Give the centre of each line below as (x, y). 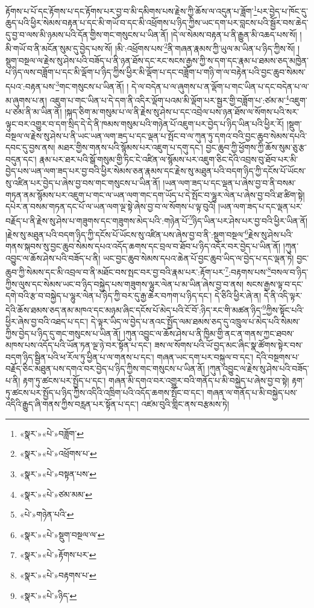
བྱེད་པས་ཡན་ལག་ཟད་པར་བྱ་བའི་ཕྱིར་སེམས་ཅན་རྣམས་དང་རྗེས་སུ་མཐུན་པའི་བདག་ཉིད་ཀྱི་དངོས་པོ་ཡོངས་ (156, 171)
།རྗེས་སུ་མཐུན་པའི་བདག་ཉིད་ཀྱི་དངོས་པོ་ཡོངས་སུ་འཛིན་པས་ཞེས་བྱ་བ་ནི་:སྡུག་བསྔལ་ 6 (127, 233)
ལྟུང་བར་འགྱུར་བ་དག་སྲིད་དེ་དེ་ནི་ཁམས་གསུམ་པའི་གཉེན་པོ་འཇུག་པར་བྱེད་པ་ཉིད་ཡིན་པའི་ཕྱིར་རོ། (145, 123)
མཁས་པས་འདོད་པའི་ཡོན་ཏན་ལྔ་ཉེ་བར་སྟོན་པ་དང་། (79, 345)
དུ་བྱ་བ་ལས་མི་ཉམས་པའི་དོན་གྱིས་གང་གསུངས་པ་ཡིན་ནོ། (87, 34)
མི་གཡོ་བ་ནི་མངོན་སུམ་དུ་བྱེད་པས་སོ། (59, 49)
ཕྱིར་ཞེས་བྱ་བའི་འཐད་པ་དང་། (47, 321)
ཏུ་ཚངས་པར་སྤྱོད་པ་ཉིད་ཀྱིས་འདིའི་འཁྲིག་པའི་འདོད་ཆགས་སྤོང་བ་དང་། (105, 392)
